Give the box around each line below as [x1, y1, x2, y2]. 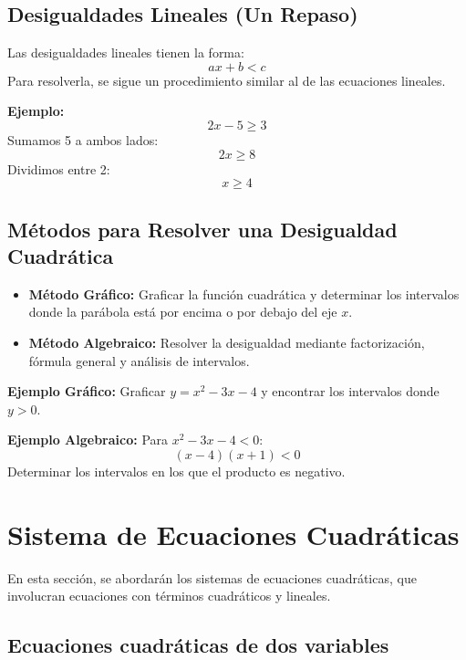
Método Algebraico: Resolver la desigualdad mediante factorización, [28, 332, 425, 351]
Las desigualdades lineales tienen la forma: [7, 43, 244, 62]
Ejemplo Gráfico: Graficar [7, 382, 166, 401]
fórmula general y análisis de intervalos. [28, 351, 250, 370]
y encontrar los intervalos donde [261, 382, 440, 401]
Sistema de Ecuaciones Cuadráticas [7, 515, 460, 552]
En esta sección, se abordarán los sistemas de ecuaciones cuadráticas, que [7, 568, 417, 587]
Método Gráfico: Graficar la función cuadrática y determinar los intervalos [28, 284, 460, 303]
